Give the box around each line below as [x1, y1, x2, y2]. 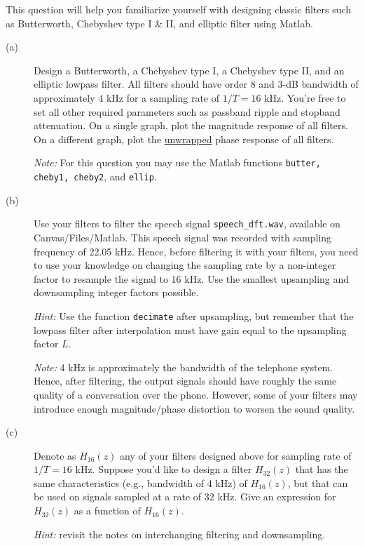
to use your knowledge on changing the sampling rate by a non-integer [34, 258, 336, 272]
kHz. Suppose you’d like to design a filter [75, 462, 252, 477]
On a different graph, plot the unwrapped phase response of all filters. [34, 131, 334, 146]
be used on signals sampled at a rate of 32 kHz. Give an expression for [34, 489, 336, 504]
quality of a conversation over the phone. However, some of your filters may [34, 387, 358, 401]
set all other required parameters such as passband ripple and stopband [34, 104, 340, 119]
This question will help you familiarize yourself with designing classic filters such [6, 2, 352, 16]
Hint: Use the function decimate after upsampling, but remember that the [34, 308, 354, 323]
